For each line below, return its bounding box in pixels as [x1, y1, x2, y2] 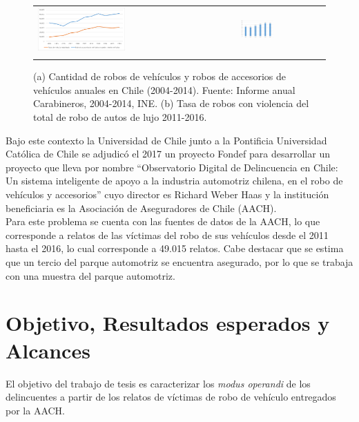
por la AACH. [6, 403, 65, 417]
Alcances [6, 336, 90, 364]
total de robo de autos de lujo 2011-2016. [33, 110, 207, 124]
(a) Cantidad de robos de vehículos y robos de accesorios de [33, 69, 287, 84]
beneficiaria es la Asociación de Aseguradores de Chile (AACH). [6, 200, 277, 215]
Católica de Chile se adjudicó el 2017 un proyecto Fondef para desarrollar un [6, 146, 330, 161]
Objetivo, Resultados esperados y [6, 309, 330, 337]
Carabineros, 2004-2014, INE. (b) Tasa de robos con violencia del [33, 96, 309, 111]
